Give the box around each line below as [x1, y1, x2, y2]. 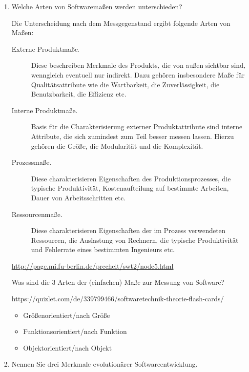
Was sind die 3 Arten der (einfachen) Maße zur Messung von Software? [11, 277, 225, 287]
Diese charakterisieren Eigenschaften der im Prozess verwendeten [31, 225, 226, 235]
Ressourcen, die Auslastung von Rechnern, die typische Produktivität [31, 235, 239, 245]
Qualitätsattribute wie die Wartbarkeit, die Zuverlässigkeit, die [31, 79, 220, 89]
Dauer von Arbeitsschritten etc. [31, 192, 126, 202]
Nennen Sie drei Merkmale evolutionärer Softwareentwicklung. [11, 359, 198, 369]
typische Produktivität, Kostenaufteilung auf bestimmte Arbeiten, [31, 183, 229, 193]
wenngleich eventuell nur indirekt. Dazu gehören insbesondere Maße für [31, 69, 245, 79]
